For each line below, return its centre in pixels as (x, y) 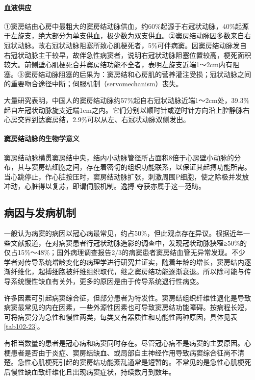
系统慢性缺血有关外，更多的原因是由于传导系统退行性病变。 (107, 281)
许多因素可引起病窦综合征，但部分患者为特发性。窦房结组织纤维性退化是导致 (127, 297)
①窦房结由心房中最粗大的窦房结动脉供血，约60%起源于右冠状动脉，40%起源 (127, 26)
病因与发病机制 (40, 213)
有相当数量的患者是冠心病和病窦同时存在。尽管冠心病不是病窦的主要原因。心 (127, 343)
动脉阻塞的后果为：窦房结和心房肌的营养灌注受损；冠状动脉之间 (148, 74)
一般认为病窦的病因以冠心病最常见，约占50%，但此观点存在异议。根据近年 (124, 233)
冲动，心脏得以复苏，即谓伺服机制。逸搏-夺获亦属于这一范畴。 (105, 186)
